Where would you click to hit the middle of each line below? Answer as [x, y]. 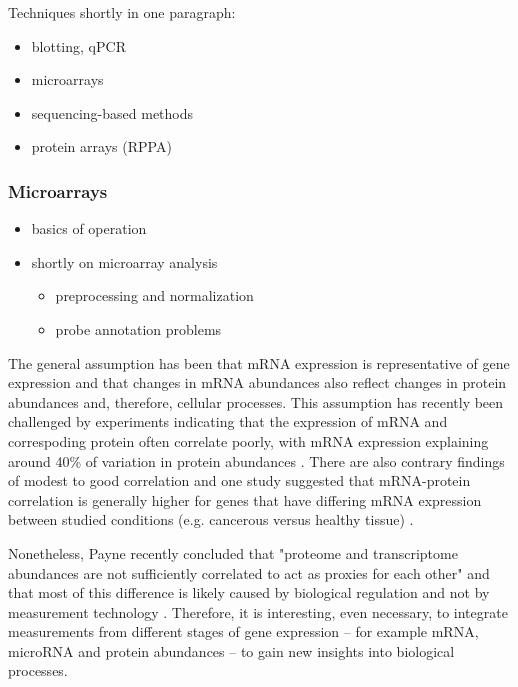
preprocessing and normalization [154, 295]
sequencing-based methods [112, 112]
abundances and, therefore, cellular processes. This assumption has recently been [256, 401]
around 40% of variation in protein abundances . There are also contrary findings [256, 460]
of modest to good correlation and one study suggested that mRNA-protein [239, 480]
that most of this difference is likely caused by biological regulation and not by [249, 592]
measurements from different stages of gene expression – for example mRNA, [243, 631]
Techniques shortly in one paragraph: [122, 12]
